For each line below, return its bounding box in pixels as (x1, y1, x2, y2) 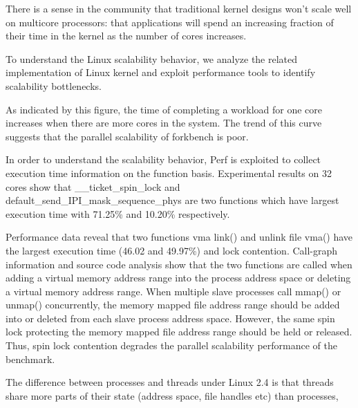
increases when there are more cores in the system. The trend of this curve (6, 115, 322, 130)
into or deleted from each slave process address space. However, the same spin (6, 310, 335, 325)
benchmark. (6, 351, 55, 366)
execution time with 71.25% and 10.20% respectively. (6, 206, 230, 221)
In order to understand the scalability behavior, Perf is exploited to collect (6, 152, 321, 167)
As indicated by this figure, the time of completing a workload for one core (6, 102, 323, 116)
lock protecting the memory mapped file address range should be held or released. (6, 324, 352, 339)
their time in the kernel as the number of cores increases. (6, 28, 247, 43)
